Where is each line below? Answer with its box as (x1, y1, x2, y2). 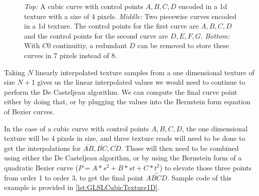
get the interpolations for (4, 142, 81, 153)
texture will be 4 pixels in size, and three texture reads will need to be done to (4, 133, 245, 143)
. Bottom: (200, 30, 230, 41)
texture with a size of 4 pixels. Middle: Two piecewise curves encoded (24, 11, 236, 21)
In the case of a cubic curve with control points (4, 123, 149, 133)
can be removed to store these (137, 40, 229, 51)
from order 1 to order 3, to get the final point (4, 172, 144, 182)
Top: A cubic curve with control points (24, 1, 143, 11)
